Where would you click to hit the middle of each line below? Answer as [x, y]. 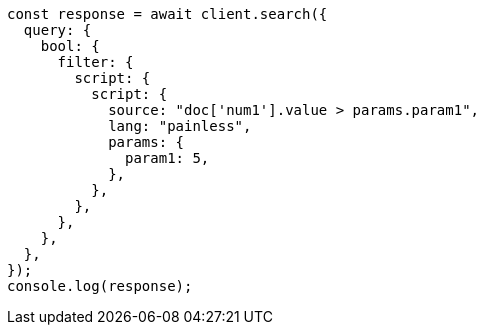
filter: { [95, 62]
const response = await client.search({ [167, 14]
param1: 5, [167, 158]
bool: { [70, 46]
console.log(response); [100, 286]
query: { [57, 30]
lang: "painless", [180, 126]
